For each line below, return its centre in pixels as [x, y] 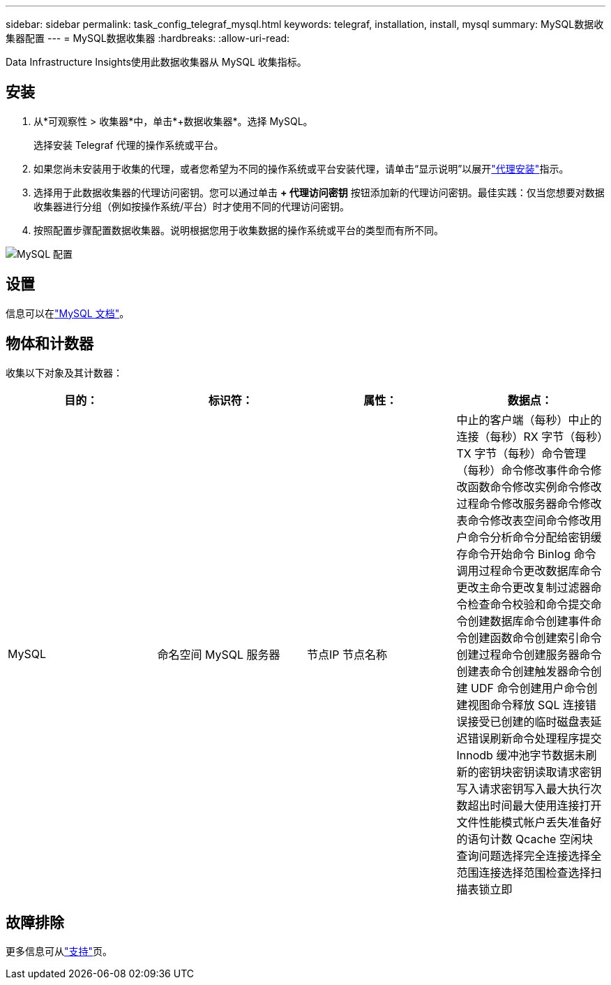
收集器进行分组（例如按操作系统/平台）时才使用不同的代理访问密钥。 [192, 206]
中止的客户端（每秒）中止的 [529, 419]
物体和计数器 [50, 344]
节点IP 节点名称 [347, 654]
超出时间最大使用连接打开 [535, 805]
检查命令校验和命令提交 [529, 604]
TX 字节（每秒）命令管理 [521, 453]
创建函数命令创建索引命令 [535, 637]
